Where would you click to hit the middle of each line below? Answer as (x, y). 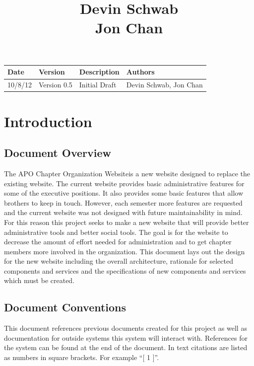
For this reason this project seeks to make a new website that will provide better (127, 222)
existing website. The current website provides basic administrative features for (124, 183)
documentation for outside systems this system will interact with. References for (126, 337)
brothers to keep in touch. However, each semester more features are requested (123, 202)
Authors (140, 72)
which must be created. (39, 280)
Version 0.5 (56, 85)
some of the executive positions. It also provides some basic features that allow (124, 193)
